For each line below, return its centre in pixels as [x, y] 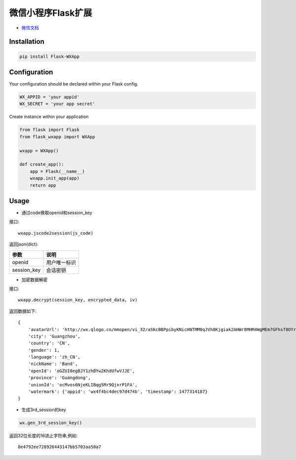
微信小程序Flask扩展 [51, 13]
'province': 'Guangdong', [59, 378]
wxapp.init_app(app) [55, 178]
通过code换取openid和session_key [57, 213]
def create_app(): [42, 165]
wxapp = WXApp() [39, 150]
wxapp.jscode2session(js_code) [56, 233]
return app [43, 185]
